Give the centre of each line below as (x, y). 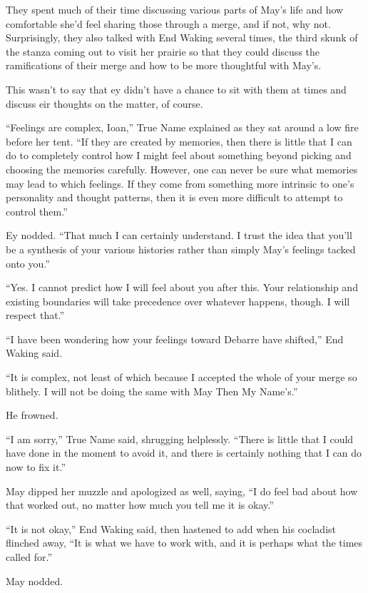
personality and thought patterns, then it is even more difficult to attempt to (174, 197)
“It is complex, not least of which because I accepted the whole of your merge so (182, 377)
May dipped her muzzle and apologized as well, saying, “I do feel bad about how (182, 491)
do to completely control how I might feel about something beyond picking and (179, 155)
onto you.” (28, 263)
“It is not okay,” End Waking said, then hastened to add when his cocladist (171, 528)
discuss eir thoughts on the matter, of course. (104, 103)
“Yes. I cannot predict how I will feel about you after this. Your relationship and (182, 287)
